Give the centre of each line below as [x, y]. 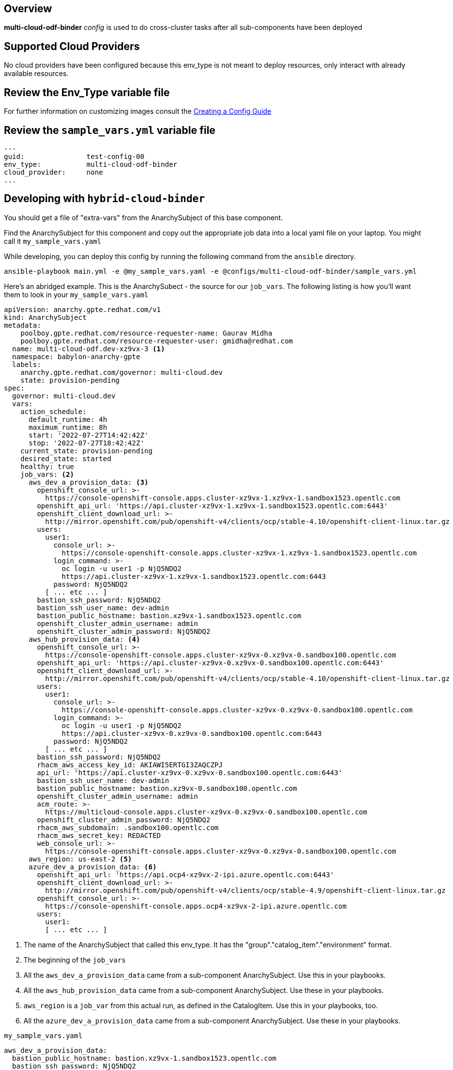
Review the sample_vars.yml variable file [110, 130]
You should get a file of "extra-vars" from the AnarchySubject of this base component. [143, 217]
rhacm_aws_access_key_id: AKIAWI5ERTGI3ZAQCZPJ [130, 765]
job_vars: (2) [47, 474]
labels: [26, 364]
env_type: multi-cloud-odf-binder [91, 164]
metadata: [23, 325]
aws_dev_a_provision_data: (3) [89, 482]
